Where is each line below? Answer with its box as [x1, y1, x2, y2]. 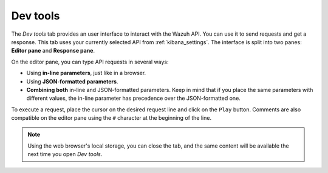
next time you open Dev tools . [27, 151, 103, 158]
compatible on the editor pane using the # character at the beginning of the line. [11, 114, 212, 122]
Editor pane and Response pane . [11, 47, 95, 54]
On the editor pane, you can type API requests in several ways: [11, 58, 169, 65]
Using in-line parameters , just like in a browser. [26, 70, 146, 77]
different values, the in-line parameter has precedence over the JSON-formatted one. [26, 94, 241, 102]
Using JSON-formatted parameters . [26, 77, 118, 85]
